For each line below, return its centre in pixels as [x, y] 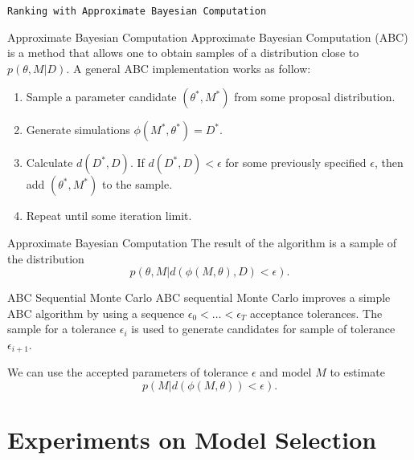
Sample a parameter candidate [101, 97]
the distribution [46, 258]
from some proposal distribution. [315, 97]
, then [389, 163]
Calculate [49, 163]
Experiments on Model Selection [192, 440]
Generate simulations [78, 130]
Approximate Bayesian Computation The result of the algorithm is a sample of [202, 243]
